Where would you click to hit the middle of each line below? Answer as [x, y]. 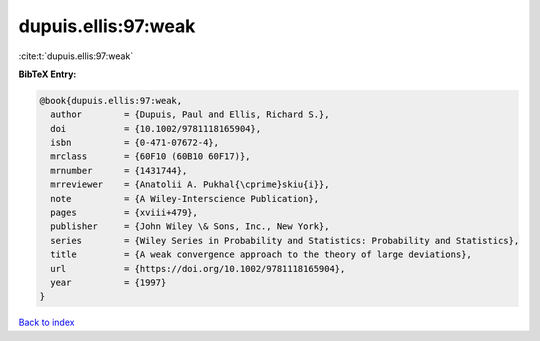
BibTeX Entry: [47, 74]
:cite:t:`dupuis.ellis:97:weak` [76, 56]
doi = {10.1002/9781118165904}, [156, 128]
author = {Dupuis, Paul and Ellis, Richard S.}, [190, 114]
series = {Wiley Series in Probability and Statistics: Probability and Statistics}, [285, 240]
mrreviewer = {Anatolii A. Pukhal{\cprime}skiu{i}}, [190, 184]
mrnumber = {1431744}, [119, 170]
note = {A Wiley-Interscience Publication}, [185, 198]
